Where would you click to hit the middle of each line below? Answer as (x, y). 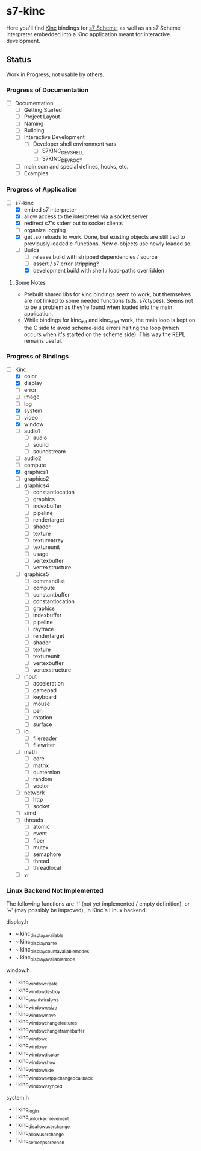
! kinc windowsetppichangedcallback (54, 1077)
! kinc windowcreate (36, 983)
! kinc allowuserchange (39, 1133)
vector (41, 786)
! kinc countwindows (37, 998)
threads (33, 820)
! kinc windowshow (35, 1061)
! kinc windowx (31, 1038)
